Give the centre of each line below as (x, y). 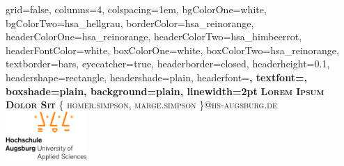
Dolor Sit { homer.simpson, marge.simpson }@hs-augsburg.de (141, 105)
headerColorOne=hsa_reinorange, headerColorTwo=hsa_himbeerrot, (154, 36)
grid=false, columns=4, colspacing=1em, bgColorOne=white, (136, 9)
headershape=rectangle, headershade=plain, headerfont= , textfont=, (156, 77)
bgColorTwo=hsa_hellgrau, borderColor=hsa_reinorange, (130, 23)
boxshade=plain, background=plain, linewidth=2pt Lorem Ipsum (165, 91)
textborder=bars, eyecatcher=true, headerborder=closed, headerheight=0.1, (168, 64)
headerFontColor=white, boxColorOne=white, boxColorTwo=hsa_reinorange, (172, 50)
